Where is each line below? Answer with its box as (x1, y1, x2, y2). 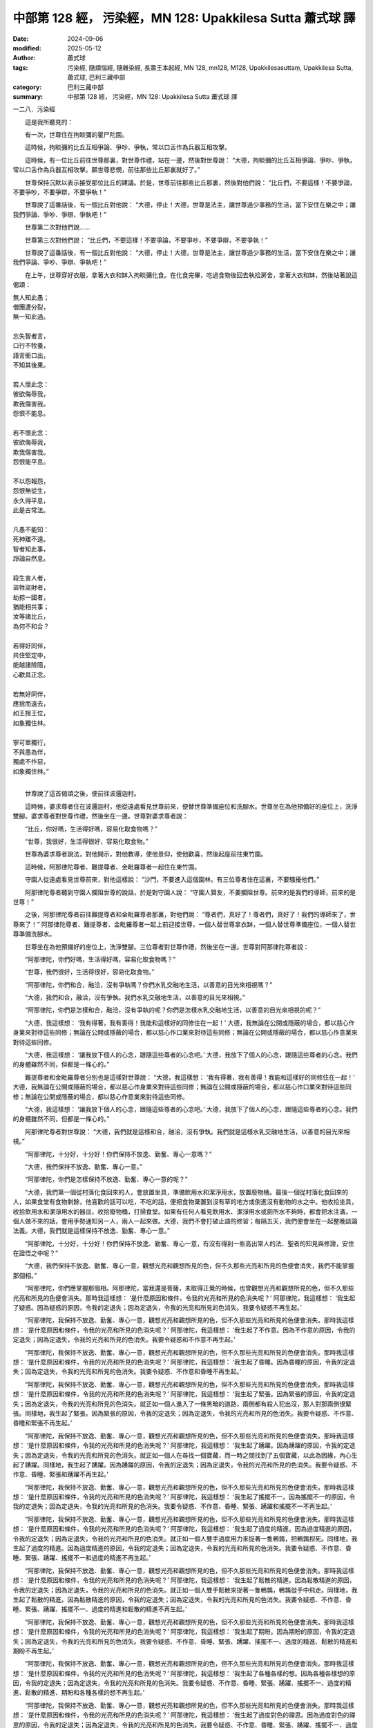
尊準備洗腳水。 (12, 930, 55, 938)
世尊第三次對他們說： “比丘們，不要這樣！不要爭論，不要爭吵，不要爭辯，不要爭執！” (24, 236, 269, 244)
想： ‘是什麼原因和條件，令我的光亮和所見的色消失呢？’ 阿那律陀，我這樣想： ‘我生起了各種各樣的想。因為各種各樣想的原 (12, 1669, 356, 1678)
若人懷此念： (12, 380, 50, 388)
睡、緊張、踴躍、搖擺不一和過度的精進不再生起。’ (12, 1554, 151, 1562)
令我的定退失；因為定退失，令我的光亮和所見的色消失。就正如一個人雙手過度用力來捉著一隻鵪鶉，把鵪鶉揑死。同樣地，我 (12, 1534, 358, 1543)
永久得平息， (12, 496, 50, 505)
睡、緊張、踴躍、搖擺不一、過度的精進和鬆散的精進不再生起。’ (12, 1605, 187, 1613)
